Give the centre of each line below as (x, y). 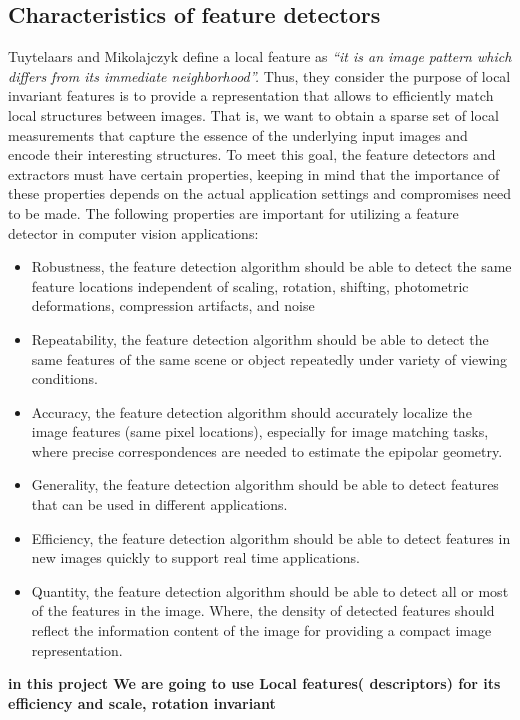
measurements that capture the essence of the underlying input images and (238, 134)
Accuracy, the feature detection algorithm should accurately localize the (251, 411)
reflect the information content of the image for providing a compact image (261, 630)
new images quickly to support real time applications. (195, 557)
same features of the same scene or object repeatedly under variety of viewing (269, 358)
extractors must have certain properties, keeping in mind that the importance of (254, 173)
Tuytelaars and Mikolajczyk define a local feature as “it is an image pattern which (260, 56)
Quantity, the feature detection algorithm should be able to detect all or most (270, 590)
